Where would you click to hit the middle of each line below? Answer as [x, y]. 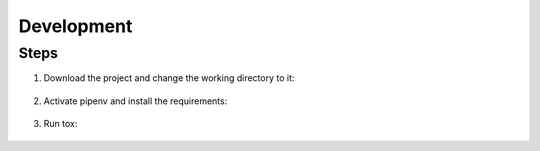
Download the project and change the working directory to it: [169, 78]
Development [75, 26]
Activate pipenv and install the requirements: [135, 101]
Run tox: [60, 124]
